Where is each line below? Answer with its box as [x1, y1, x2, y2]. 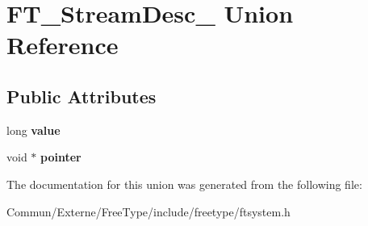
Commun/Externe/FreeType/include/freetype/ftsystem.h [6, 203, 291, 220]
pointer [40, 149, 82, 165]
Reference [6, 28, 119, 61]
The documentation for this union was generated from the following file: [6, 175, 362, 192]
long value [6, 121, 61, 138]
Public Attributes [6, 83, 157, 108]
